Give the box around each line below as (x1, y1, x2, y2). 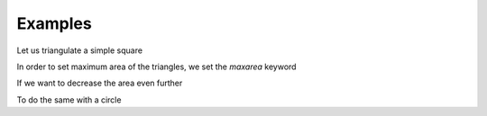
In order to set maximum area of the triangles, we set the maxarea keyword (16, 61, 297, 72)
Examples (16, 13, 92, 33)
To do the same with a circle (16, 94, 122, 105)
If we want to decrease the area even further (16, 77, 183, 89)
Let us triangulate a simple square (16, 45, 143, 56)
